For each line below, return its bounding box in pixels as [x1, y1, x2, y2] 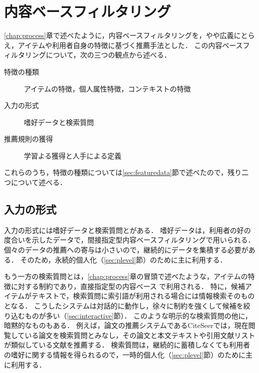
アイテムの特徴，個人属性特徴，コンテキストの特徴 [24, 83, 191, 93]
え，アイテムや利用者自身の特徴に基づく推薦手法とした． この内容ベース [4, 39, 243, 50]
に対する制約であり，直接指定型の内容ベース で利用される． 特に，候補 [10, 280, 245, 291]
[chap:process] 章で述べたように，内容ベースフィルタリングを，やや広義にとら [4, 30, 255, 40]
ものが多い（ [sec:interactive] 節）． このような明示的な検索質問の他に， [24, 310, 252, 320]
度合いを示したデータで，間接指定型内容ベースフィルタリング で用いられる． [4, 234, 255, 245]
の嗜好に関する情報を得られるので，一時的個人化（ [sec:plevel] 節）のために [4, 349, 246, 359]
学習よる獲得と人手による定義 [24, 150, 122, 160]
